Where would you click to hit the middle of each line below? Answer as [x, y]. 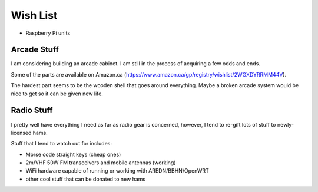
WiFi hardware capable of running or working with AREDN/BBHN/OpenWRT [117, 171]
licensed [21, 133]
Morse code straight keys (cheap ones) [73, 154]
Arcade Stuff [35, 50]
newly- [286, 124]
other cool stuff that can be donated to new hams [86, 179]
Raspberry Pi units [48, 33]
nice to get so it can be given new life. [57, 94]
